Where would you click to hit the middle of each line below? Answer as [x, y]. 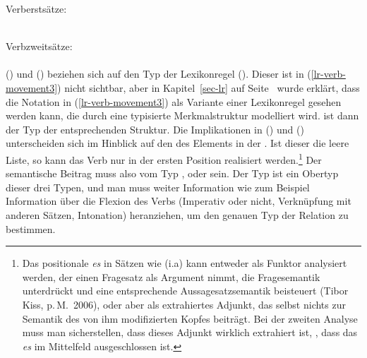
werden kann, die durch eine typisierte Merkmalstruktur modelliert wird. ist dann [182, 115]
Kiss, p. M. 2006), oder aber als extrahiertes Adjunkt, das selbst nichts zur [184, 304]
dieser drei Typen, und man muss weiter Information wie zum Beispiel [158, 187]
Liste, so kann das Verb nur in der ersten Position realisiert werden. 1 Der [164, 158]
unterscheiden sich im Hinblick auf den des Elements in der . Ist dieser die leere [178, 143]
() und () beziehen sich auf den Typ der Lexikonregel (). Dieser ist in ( [158, 74]
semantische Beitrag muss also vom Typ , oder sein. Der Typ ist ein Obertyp [172, 173]
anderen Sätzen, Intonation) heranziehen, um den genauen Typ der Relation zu [177, 214]
